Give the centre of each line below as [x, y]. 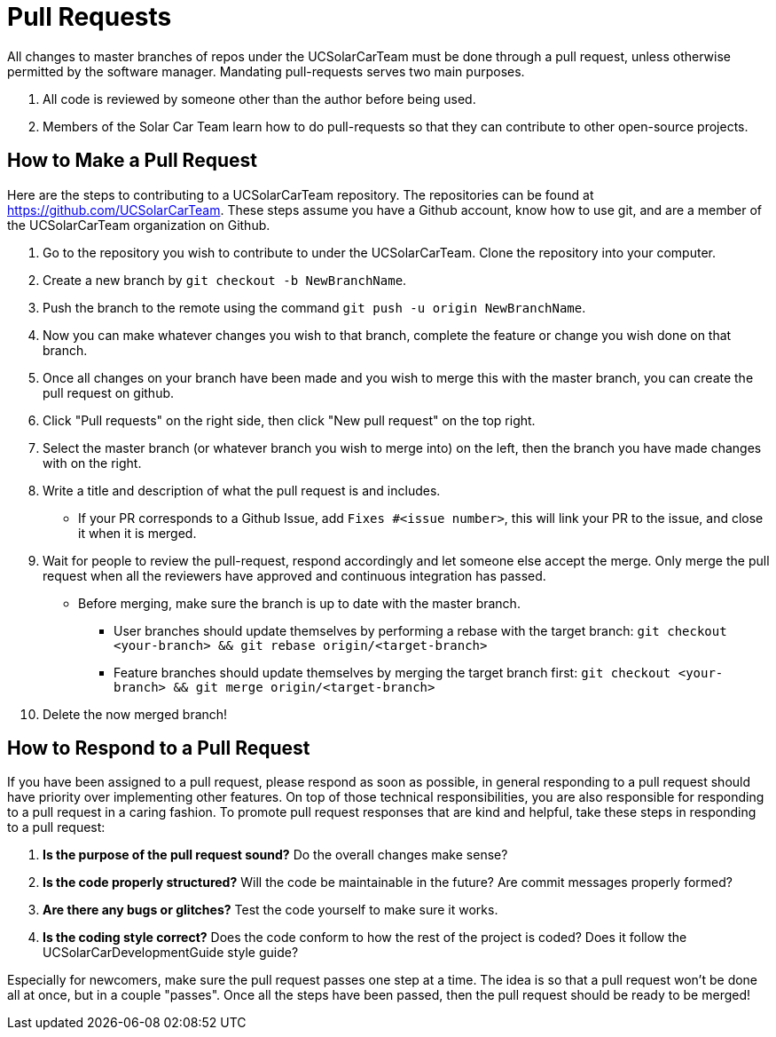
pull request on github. [109, 392]
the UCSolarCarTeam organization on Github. [139, 225]
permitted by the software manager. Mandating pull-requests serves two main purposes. [266, 71]
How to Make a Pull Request [132, 161]
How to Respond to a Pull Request [159, 748]
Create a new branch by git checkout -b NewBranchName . [225, 280]
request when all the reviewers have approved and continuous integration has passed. [294, 575]
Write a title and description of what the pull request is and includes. [242, 490]
